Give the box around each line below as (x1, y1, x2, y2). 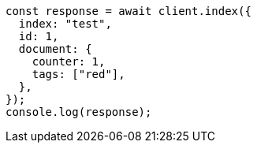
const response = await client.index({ (6, 5, 251, 17)
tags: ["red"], (32, 68, 125, 80)
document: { (18, 43, 92, 55)
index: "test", (18, 17, 112, 30)
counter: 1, (32, 55, 106, 68)
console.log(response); (6, 106, 152, 118)
